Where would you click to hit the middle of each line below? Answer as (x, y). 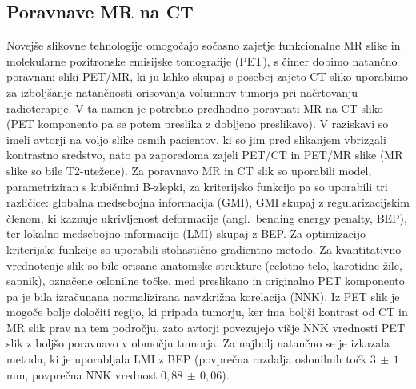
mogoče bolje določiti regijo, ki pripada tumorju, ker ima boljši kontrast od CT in (207, 312)
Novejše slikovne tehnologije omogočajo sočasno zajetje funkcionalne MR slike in (204, 45)
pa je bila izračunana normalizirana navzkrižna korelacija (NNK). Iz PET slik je (203, 296)
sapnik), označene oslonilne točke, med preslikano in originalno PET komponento (206, 281)
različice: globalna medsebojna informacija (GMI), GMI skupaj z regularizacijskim (208, 202)
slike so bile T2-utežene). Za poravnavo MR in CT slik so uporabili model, (189, 170)
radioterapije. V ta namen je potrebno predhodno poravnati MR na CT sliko (195, 108)
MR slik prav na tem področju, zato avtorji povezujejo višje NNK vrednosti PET (206, 327)
